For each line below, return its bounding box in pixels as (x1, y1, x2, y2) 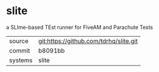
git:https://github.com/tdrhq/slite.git (38, 37, 138, 45)
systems (9, 56, 33, 64)
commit (9, 46, 30, 54)
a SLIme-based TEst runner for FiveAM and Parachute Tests (6, 24, 153, 31)
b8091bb (38, 46, 65, 54)
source (9, 37, 28, 45)
